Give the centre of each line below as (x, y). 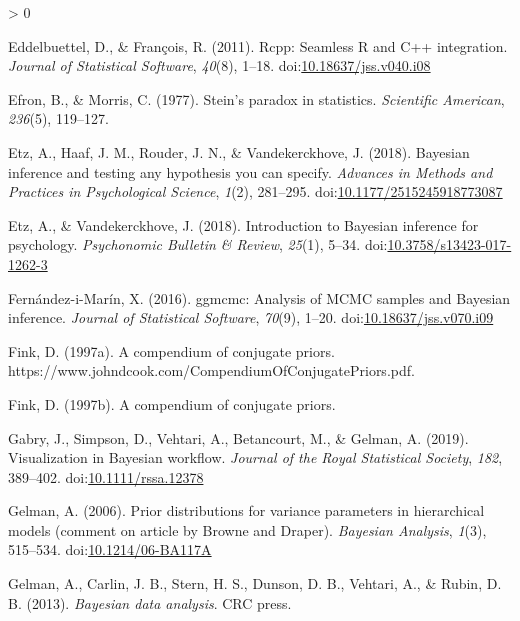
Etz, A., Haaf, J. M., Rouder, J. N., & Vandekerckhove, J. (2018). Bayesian (239, 151)
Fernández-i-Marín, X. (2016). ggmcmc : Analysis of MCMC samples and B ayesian (259, 297)
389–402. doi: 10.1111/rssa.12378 (106, 476)
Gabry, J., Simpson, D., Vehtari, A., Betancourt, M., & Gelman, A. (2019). (238, 437)
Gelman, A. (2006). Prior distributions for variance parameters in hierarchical (246, 510)
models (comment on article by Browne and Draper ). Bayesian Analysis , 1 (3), (247, 529)
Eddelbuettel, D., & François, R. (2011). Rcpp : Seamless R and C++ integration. (258, 45)
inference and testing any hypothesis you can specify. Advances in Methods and (250, 171)
